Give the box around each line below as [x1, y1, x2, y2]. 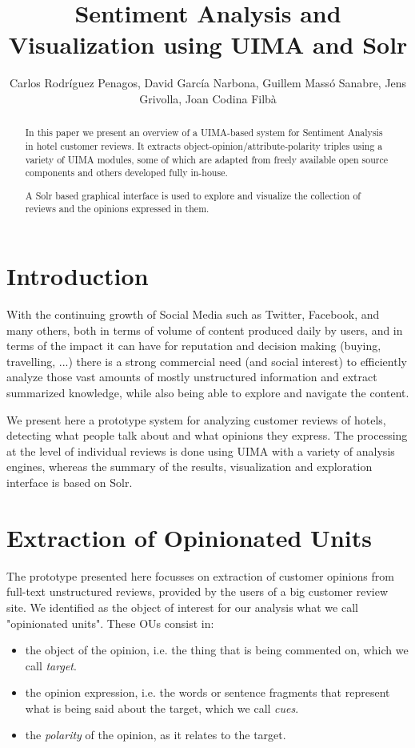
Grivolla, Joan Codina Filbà [139, 90, 277, 107]
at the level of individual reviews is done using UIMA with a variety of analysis [6, 442, 395, 459]
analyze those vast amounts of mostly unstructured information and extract [6, 368, 377, 385]
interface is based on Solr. [6, 474, 133, 490]
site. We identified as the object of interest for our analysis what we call [6, 598, 358, 615]
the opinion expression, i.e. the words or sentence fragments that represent [25, 684, 390, 701]
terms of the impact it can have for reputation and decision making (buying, [6, 337, 381, 354]
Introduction [6, 259, 149, 292]
